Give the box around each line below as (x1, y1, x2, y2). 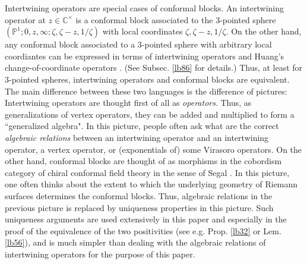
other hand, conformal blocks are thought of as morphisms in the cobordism (5, 155, 282, 167)
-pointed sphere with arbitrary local (141, 38, 272, 51)
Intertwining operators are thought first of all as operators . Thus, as (5, 96, 252, 109)
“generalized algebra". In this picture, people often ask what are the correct (5, 120, 279, 132)
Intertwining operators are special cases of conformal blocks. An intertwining (5, 2, 284, 14)
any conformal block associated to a (5, 38, 135, 51)
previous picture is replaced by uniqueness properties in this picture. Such (5, 201, 274, 213)
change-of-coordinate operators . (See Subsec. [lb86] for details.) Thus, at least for (5, 61, 303, 74)
